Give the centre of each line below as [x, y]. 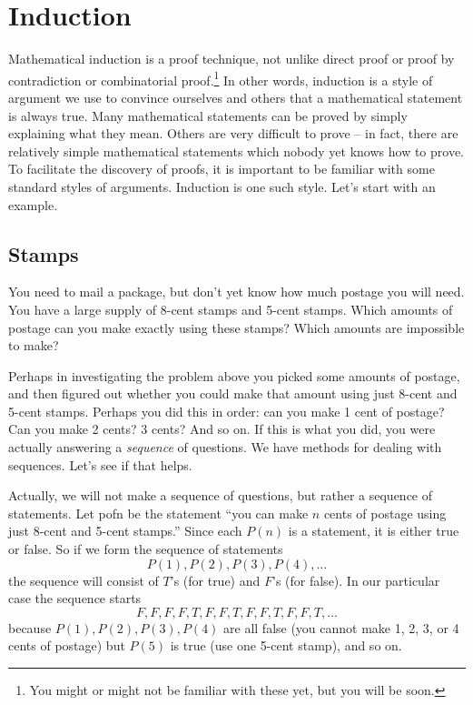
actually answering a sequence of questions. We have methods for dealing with [225, 447]
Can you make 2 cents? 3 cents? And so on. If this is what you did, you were [222, 429]
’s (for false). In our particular [356, 580]
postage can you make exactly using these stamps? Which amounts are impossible [236, 327]
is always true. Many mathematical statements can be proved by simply [208, 115]
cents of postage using [385, 513]
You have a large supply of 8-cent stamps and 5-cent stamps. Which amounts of [231, 309]
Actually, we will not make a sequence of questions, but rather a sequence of [221, 495]
